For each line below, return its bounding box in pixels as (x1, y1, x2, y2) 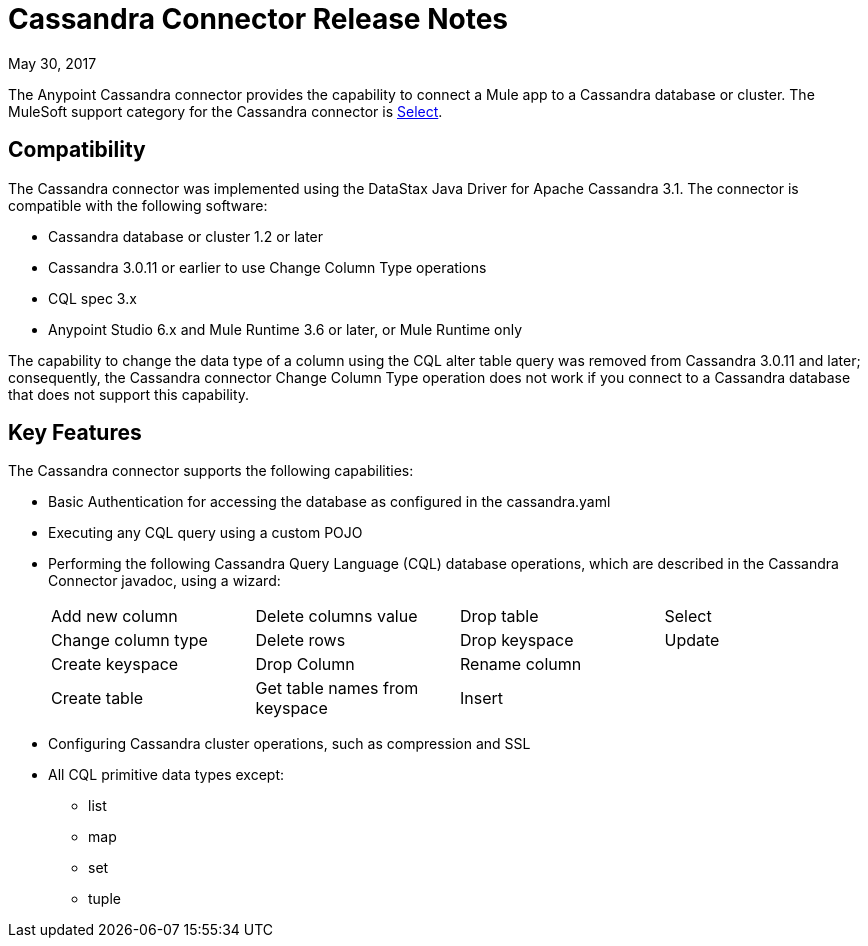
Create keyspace (51, 654, 179, 675)
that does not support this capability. (8, 385, 250, 403)
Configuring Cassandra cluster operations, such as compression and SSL (48, 735, 531, 753)
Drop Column (255, 654, 355, 675)
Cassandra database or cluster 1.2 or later (48, 227, 324, 245)
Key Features (8, 420, 142, 446)
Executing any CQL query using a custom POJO (48, 524, 363, 542)
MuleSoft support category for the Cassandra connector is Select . (8, 102, 443, 120)
